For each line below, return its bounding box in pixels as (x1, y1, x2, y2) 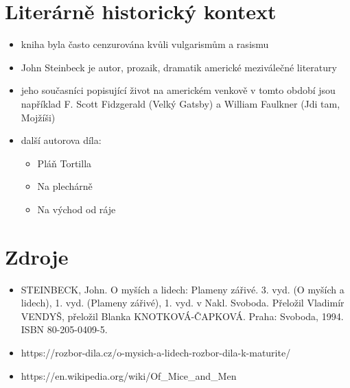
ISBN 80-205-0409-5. (21, 322, 108, 337)
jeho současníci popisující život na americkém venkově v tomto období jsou (21, 83, 336, 97)
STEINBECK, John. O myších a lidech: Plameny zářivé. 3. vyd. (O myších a (21, 282, 345, 296)
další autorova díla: (21, 133, 102, 147)
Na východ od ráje (37, 202, 116, 216)
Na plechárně (37, 179, 93, 193)
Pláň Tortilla (37, 156, 92, 170)
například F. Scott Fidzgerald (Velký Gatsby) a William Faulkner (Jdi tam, (21, 96, 340, 110)
